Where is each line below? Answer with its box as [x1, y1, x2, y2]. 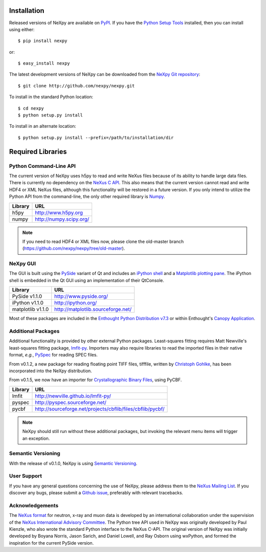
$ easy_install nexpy [18, 61, 70, 66]
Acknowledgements [9, 502, 59, 509]
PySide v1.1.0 [12, 293, 42, 300]
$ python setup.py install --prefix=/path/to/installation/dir [18, 135, 174, 140]
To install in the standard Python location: [9, 94, 94, 100]
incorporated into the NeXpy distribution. [9, 368, 92, 374]
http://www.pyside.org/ [54, 293, 108, 300]
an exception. [22, 435, 50, 441]
